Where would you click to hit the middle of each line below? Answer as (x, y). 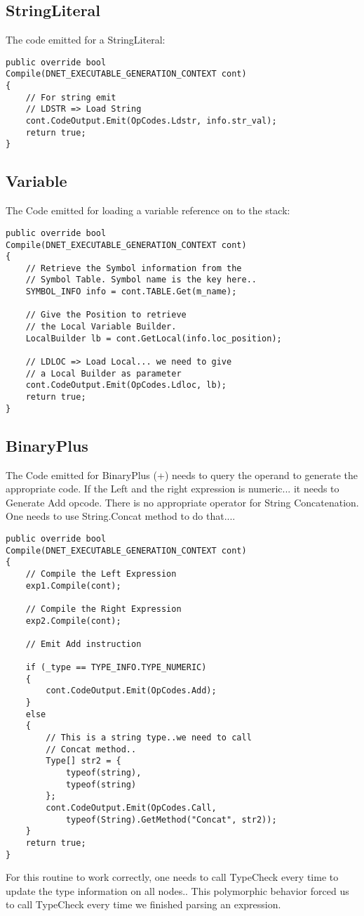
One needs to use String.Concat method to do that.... (121, 516)
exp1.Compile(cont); (73, 585)
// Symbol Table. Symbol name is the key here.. (141, 280)
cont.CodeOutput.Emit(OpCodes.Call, (131, 808)
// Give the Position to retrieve (106, 315)
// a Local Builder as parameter (103, 373)
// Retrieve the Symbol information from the (134, 268)
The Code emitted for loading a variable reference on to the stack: (148, 210)
